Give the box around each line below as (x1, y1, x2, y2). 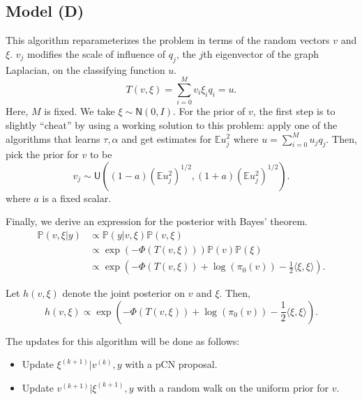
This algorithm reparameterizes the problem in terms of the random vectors (6, 33, 330, 47)
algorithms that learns (6, 131, 100, 146)
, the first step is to (252, 104, 335, 118)
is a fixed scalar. (42, 190, 112, 205)
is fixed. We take (44, 104, 115, 118)
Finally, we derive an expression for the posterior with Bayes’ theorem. (6, 214, 308, 229)
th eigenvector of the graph (203, 46, 319, 61)
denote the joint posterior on (62, 286, 186, 300)
